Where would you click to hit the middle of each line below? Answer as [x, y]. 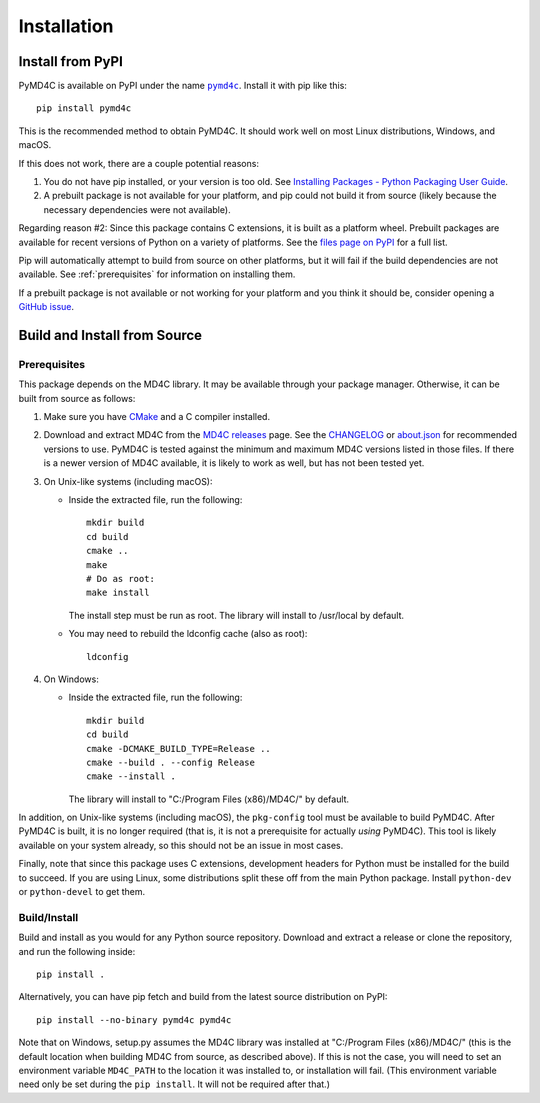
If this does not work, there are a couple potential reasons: [139, 163]
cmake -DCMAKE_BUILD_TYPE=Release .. [179, 748]
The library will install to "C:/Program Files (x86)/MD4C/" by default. [209, 799]
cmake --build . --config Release [170, 762]
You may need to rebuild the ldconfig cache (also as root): [188, 634]
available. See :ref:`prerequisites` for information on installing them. [157, 274]
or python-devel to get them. [82, 892]
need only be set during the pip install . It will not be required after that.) [174, 1084]
